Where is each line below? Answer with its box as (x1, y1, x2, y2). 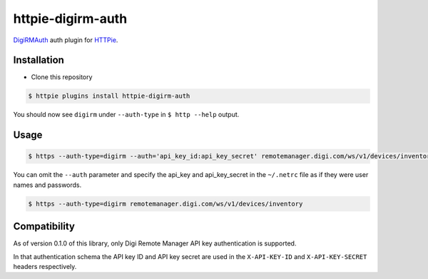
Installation (13, 54, 64, 66)
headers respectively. (13, 263, 77, 271)
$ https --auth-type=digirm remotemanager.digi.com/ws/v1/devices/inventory (28, 200, 303, 208)
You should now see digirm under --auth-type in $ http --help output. (13, 111, 240, 119)
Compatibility (13, 220, 75, 233)
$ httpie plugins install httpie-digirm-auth (28, 92, 190, 100)
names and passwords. (13, 181, 82, 189)
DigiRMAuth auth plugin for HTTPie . (13, 36, 118, 44)
